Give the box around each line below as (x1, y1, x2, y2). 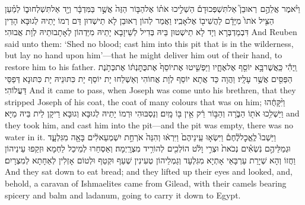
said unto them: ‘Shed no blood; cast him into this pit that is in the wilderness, (5, 37, 294, 49)
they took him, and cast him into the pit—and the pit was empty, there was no (5, 118, 293, 131)
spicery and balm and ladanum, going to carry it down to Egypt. (5, 188, 241, 201)
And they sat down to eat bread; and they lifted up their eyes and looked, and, (5, 165, 293, 178)
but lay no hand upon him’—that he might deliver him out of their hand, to (5, 49, 282, 61)
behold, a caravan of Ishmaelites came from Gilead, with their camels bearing (5, 176, 287, 189)
